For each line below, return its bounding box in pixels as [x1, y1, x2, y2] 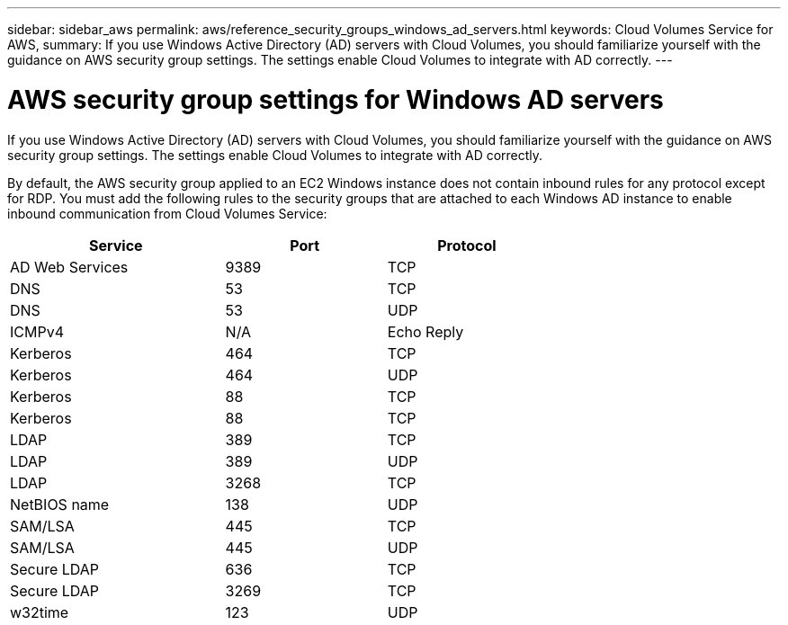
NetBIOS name [10, 495, 110, 513]
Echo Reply [387, 322, 464, 341]
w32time [10, 603, 69, 621]
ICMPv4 [10, 322, 64, 341]
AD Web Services [10, 257, 129, 276]
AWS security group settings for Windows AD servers [7, 84, 664, 115]
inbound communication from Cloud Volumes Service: [7, 205, 327, 221]
